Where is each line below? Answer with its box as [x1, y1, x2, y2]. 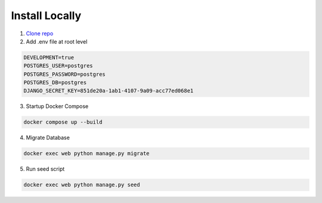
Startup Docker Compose [26, 103, 89, 110]
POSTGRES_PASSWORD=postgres [23, 70, 106, 78]
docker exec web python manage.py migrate [23, 150, 150, 157]
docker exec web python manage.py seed [23, 182, 140, 188]
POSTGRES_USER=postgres [23, 63, 94, 69]
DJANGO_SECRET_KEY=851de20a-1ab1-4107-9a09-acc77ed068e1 [23, 87, 194, 94]
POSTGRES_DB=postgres [23, 79, 87, 86]
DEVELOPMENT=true [23, 54, 75, 61]
